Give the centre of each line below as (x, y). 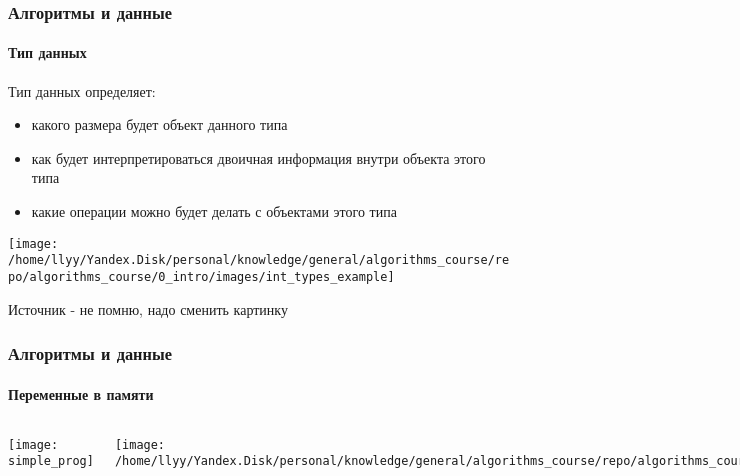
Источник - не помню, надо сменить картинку (148, 308)
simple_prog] (51, 461)
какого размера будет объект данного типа (159, 124)
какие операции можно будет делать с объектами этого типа (214, 211)
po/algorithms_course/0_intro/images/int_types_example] (201, 276)
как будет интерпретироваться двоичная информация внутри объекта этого (258, 157)
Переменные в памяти (81, 393)
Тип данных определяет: (82, 90)
